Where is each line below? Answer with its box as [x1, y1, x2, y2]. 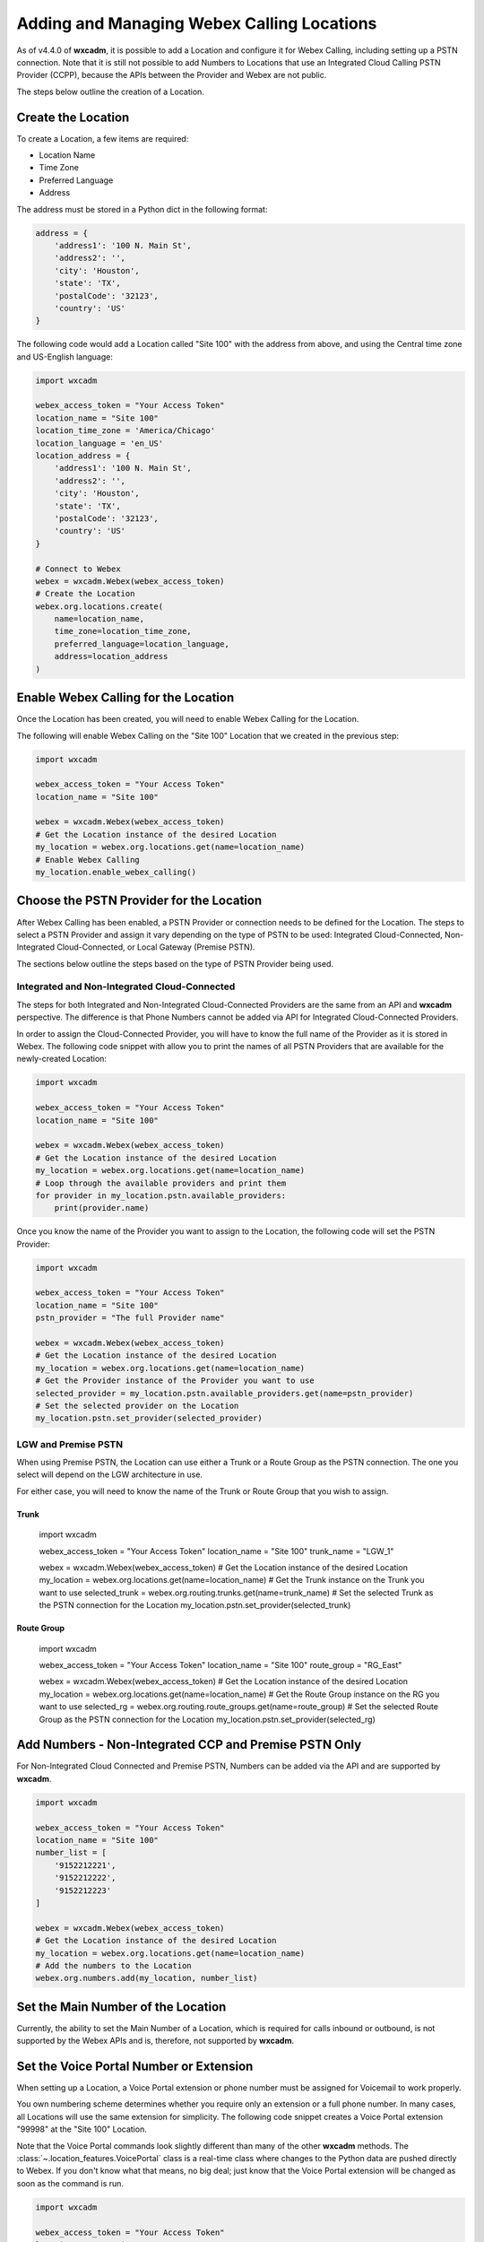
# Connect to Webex [35, 563, 121, 574]
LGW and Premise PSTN [16, 1438, 124, 1450]
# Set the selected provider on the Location [35, 1400, 239, 1411]
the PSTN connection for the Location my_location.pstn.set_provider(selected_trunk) [39, 1600, 351, 1611]
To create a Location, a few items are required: [16, 133, 189, 143]
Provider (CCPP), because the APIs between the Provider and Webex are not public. [16, 70, 327, 81]
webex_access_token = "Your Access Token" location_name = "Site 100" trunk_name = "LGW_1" [39, 1545, 394, 1556]
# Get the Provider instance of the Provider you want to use [35, 1376, 315, 1386]
